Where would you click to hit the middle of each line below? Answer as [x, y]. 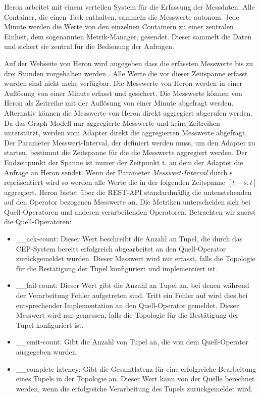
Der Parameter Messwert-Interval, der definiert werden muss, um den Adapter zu [130, 142]
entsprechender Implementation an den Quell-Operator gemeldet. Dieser [127, 305]
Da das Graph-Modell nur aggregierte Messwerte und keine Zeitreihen [112, 122]
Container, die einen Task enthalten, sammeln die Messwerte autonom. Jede [122, 16]
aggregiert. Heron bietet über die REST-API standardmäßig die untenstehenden [128, 192]
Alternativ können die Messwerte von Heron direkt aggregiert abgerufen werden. [128, 112]
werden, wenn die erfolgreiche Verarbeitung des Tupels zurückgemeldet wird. [134, 388]
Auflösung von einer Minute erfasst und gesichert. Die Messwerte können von [123, 93]
